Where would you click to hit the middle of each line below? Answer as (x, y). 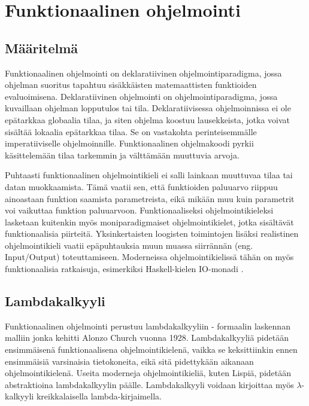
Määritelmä (42, 48)
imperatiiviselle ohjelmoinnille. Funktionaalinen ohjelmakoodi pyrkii (129, 143)
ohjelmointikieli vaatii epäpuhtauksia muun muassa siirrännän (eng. (129, 245)
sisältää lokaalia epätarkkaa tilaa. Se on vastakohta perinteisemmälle (131, 131)
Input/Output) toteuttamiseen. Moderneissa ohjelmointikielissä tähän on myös (149, 257)
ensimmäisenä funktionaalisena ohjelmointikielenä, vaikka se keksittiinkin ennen (151, 349)
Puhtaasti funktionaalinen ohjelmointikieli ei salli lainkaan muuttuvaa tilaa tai (149, 175)
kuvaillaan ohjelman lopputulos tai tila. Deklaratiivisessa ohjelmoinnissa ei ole (148, 108)
